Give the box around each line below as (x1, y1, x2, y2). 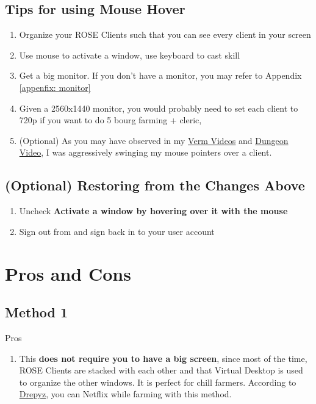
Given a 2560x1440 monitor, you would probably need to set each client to (19, 101, 298, 114)
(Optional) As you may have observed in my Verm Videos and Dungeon (19, 134, 289, 146)
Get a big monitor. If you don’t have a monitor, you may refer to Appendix (19, 69, 302, 82)
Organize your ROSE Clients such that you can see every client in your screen (19, 28, 311, 41)
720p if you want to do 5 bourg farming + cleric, (19, 114, 202, 126)
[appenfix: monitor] (19, 81, 91, 93)
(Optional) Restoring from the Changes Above (5, 176, 305, 195)
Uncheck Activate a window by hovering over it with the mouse (19, 204, 288, 217)
